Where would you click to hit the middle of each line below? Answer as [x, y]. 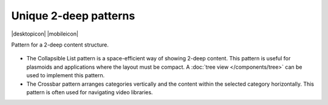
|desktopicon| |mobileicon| [45, 34]
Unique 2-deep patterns [73, 16]
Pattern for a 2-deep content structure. [60, 45]
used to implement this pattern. [66, 75]
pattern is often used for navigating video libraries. [90, 92]
